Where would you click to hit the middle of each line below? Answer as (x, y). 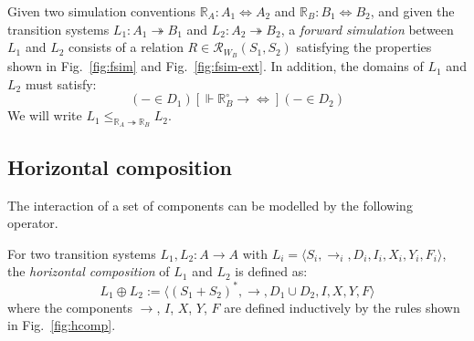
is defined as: (271, 271)
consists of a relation (126, 47)
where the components (70, 307)
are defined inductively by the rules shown (342, 307)
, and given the (412, 11)
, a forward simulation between (367, 29)
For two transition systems (82, 253)
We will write (45, 115)
